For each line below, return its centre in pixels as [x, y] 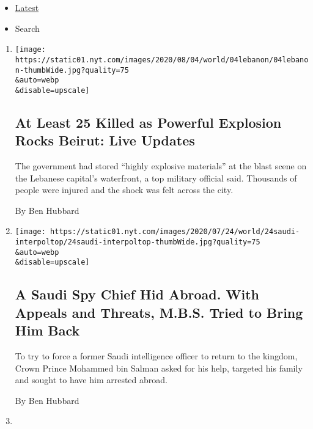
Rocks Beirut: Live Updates [105, 140]
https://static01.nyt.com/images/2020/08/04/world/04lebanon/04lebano [162, 60]
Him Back [47, 330]
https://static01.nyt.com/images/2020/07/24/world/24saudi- [175, 232]
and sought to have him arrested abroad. [91, 380]
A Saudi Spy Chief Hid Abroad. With [137, 294]
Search [27, 28]
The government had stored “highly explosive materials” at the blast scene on [161, 166]
